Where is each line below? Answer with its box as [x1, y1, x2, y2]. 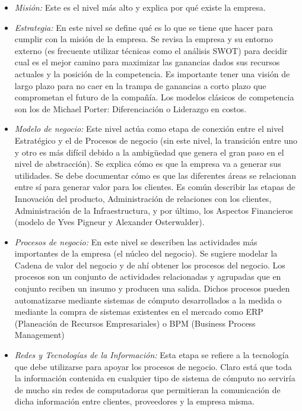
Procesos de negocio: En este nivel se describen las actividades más [14, 235, 258, 248]
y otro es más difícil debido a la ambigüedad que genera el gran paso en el [14, 146, 284, 158]
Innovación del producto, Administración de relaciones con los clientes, [14, 192, 272, 204]
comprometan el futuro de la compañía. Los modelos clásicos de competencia [14, 91, 294, 103]
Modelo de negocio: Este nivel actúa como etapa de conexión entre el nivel [14, 122, 284, 135]
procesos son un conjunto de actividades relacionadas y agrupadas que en [14, 270, 281, 283]
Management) [14, 328, 65, 341]
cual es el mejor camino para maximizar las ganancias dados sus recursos [14, 56, 280, 68]
